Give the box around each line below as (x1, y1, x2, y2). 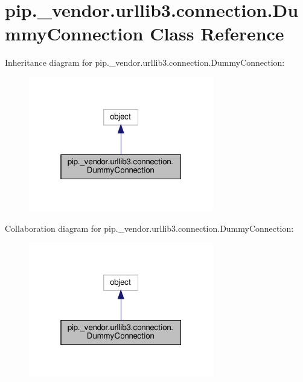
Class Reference (150, 21, 284, 46)
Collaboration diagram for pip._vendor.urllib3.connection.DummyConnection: (5, 221, 294, 234)
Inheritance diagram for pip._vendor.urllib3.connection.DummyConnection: (5, 56, 285, 69)
